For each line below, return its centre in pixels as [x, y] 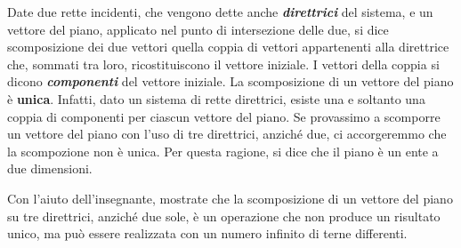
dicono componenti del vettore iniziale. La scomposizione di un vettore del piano [230, 81]
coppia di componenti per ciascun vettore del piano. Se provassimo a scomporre [224, 116]
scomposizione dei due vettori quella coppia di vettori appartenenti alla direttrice [228, 47]
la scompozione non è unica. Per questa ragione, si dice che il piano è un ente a [223, 151]
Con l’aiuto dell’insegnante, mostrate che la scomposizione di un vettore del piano [230, 198]
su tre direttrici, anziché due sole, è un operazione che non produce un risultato [224, 216]
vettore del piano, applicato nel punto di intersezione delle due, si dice [198, 29]
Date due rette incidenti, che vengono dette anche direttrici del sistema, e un [220, 12]
